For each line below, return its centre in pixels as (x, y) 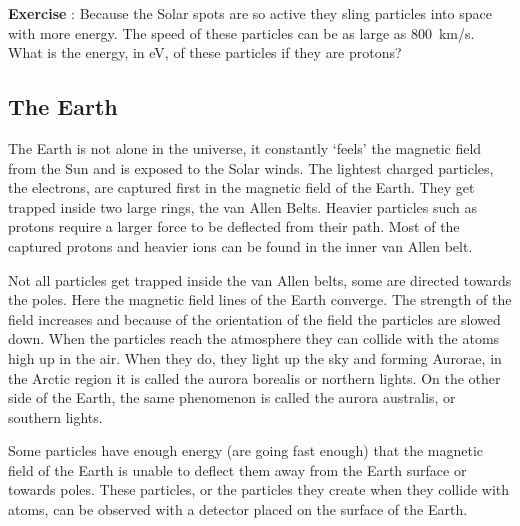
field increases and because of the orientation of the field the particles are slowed (254, 318)
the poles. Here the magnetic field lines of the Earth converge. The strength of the (260, 299)
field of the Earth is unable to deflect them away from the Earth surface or (237, 469)
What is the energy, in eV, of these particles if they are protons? (205, 52)
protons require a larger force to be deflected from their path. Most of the (234, 226)
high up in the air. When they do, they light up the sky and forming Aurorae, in (255, 357)
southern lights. (55, 416)
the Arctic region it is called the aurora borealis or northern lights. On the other (254, 377)
